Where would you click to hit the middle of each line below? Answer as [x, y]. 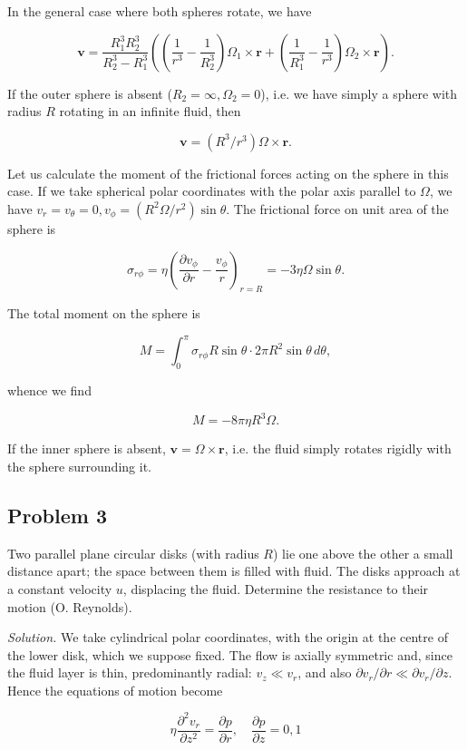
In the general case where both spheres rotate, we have [160, 11]
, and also [325, 672]
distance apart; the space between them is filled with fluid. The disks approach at [234, 571]
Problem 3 [57, 515]
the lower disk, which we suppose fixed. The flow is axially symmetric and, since [230, 654]
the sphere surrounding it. [79, 466]
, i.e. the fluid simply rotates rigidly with [338, 448]
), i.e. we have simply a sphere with [359, 93]
